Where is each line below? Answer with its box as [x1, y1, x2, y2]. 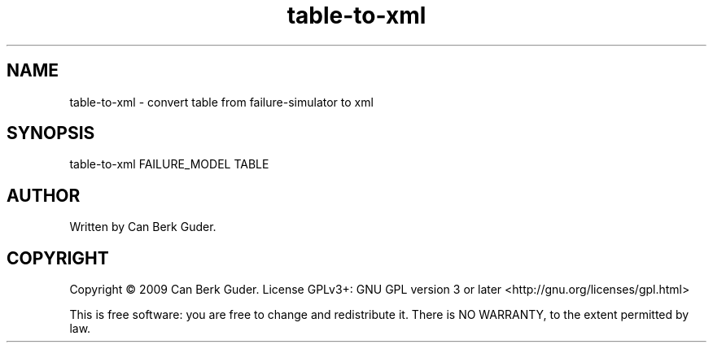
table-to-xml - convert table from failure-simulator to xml [69, 94, 374, 109]
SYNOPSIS [7, 123, 95, 144]
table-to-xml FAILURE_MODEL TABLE [69, 157, 269, 172]
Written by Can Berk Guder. [69, 220, 217, 234]
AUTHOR [7, 185, 81, 206]
